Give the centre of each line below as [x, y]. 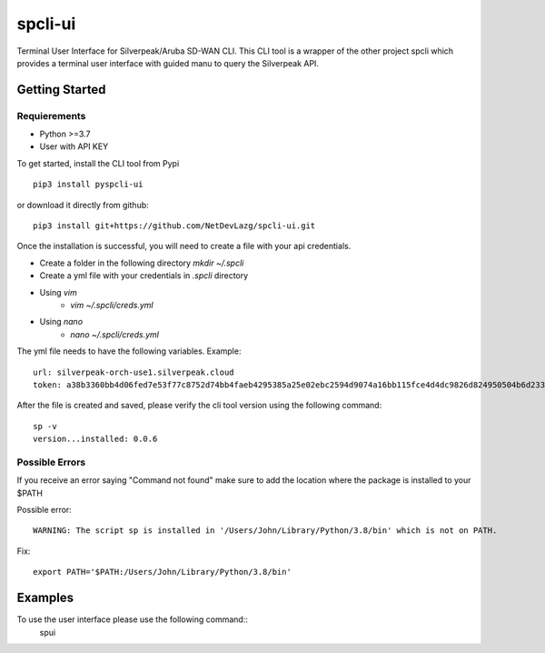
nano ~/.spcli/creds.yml [114, 334]
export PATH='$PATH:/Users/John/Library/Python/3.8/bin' [163, 572]
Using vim [58, 292]
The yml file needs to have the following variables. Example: [129, 351]
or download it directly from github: [83, 205]
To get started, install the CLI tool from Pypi [98, 163]
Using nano [61, 322]
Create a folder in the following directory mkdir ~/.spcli [142, 263]
